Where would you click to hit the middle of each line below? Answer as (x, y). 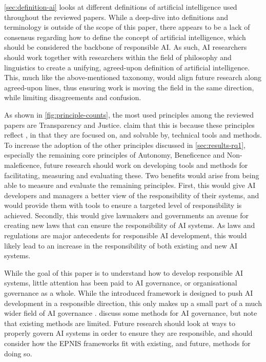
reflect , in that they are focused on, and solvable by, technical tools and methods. (133, 135)
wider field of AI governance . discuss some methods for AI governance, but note (131, 313)
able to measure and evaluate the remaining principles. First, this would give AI (130, 185)
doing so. (18, 353)
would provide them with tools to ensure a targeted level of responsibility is (123, 205)
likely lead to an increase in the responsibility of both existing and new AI (121, 245)
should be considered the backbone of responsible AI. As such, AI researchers (126, 47)
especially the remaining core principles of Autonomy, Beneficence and (115, 155)
